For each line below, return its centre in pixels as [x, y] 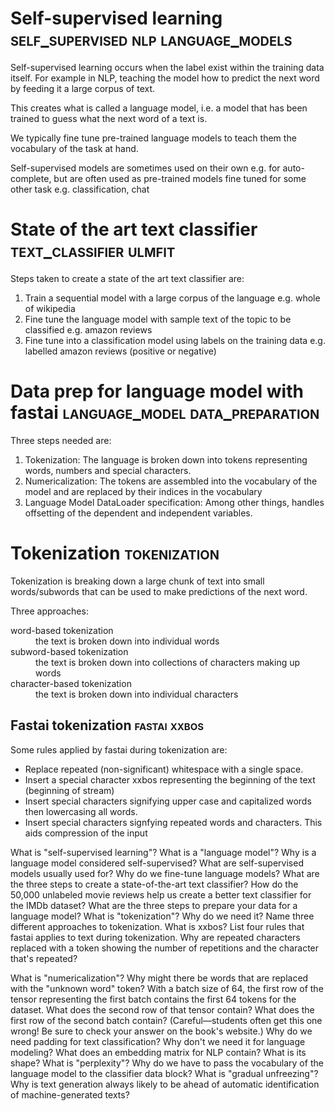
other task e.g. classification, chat [80, 189]
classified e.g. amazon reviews [88, 329]
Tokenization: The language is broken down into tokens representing [166, 459]
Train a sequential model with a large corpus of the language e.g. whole [172, 298]
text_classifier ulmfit [93, 251]
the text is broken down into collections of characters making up [168, 662]
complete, [31, 178]
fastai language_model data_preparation [165, 413]
